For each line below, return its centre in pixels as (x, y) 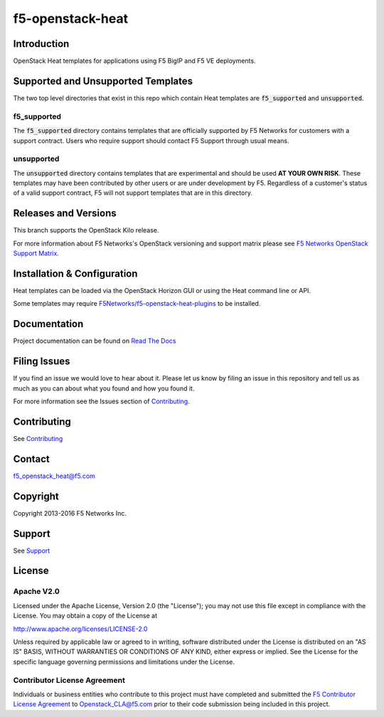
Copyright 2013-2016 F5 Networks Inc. (70, 513)
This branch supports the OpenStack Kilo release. (86, 230)
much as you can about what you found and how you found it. (104, 388)
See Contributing (38, 438)
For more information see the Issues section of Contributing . (101, 401)
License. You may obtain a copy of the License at (85, 616)
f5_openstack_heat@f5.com (54, 476)
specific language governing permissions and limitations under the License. (124, 662)
